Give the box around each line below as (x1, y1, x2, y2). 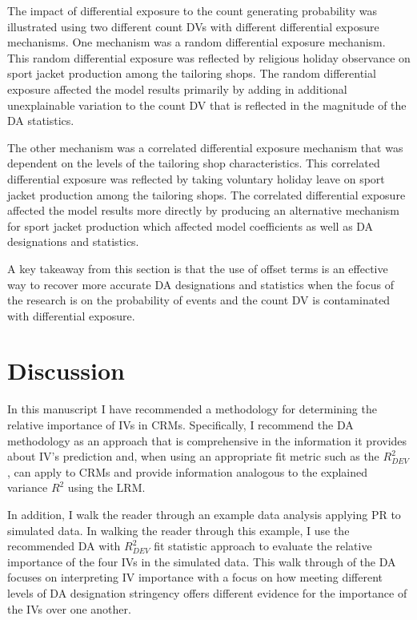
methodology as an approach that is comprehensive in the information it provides (7, 432, 407, 449)
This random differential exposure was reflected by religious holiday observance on (7, 49, 411, 66)
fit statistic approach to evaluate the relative (154, 537, 372, 554)
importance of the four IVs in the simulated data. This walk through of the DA (7, 553, 396, 570)
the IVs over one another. (7, 600, 131, 617)
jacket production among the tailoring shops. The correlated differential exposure (7, 186, 406, 203)
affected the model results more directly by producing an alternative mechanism (7, 202, 400, 219)
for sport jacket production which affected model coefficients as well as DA (7, 217, 374, 234)
